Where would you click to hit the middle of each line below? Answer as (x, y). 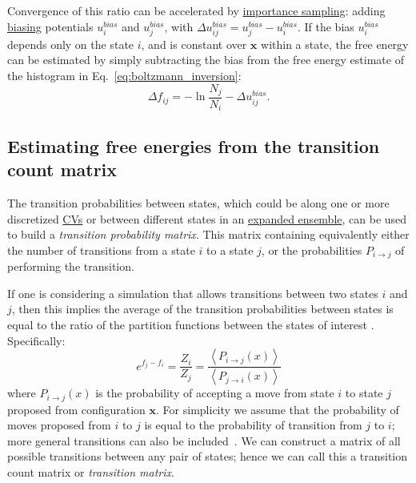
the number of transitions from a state (101, 250)
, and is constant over (194, 44)
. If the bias (326, 26)
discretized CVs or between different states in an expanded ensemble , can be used (207, 218)
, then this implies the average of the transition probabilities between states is (202, 309)
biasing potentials (50, 26)
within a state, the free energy (335, 44)
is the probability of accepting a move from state (215, 393)
